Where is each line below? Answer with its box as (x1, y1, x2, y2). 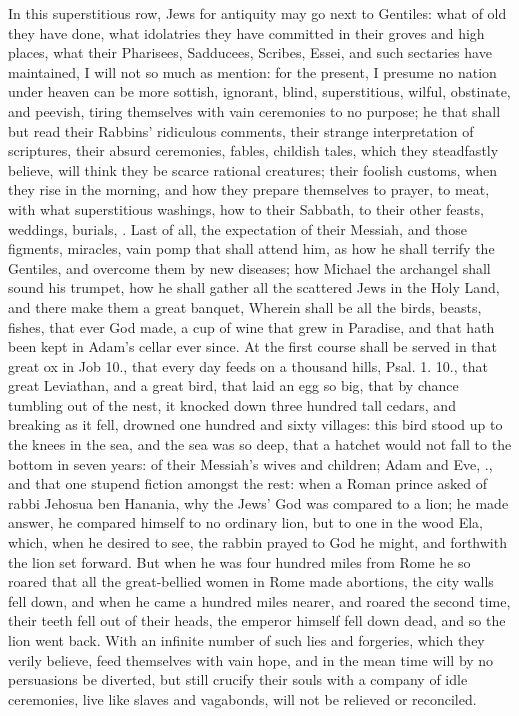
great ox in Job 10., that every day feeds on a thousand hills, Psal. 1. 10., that (8, 355, 488, 376)
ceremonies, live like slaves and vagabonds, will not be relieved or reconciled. (8, 688, 477, 709)
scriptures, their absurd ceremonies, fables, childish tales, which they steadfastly (8, 140, 499, 161)
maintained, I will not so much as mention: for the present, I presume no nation (8, 61, 497, 82)
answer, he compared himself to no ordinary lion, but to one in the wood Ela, (8, 512, 483, 533)
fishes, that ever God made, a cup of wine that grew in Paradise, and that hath (8, 316, 495, 337)
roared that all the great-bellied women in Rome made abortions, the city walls (8, 571, 494, 592)
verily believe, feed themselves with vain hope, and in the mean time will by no (8, 649, 494, 670)
